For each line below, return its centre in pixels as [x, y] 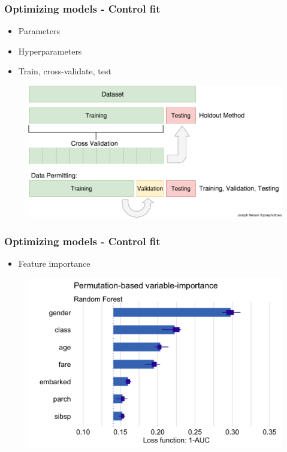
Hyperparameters [50, 51]
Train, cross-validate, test [65, 71]
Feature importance [54, 263]
